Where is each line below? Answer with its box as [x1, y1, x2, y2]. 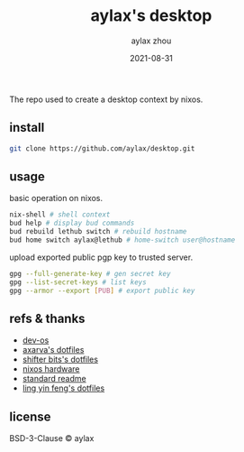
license [9, 409, 51, 424]
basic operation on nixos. [9, 193, 104, 204]
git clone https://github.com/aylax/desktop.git [9, 143, 195, 153]
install [9, 120, 45, 135]
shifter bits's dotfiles [22, 354, 99, 365]
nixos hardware [22, 364, 80, 374]
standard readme [22, 374, 87, 384]
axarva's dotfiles [22, 345, 85, 355]
